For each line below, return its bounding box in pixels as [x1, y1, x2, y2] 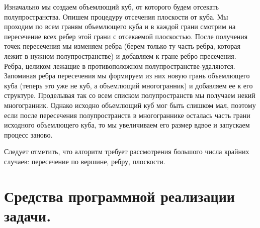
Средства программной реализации [4, 185, 235, 206]
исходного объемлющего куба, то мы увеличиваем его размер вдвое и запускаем [4, 120, 250, 130]
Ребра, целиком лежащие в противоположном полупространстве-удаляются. [4, 60, 235, 71]
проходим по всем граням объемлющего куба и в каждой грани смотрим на [4, 21, 236, 32]
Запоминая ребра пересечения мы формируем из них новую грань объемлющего [4, 70, 250, 81]
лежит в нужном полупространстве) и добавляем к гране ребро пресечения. [4, 50, 236, 61]
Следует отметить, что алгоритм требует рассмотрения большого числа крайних [4, 146, 249, 157]
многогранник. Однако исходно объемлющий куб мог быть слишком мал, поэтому [4, 99, 256, 110]
